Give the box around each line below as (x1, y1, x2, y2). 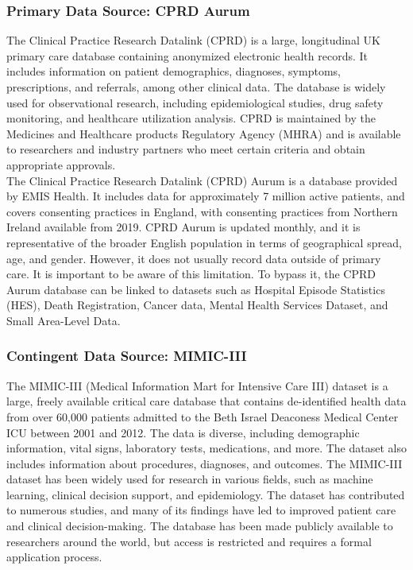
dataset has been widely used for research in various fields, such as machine (6, 471, 373, 487)
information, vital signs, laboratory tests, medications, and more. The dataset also (6, 440, 407, 456)
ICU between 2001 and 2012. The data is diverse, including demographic (6, 424, 360, 440)
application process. (6, 549, 102, 565)
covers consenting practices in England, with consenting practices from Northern (6, 203, 398, 219)
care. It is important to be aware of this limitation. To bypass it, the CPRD (6, 266, 376, 282)
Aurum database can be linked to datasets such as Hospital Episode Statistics (6, 281, 385, 297)
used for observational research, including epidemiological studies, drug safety (6, 94, 384, 111)
